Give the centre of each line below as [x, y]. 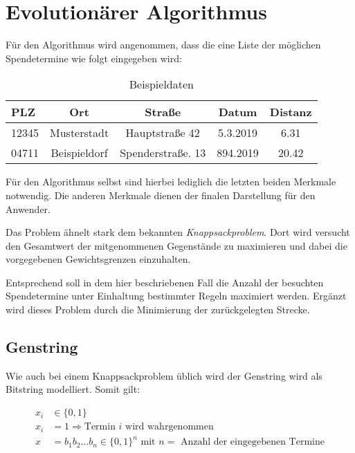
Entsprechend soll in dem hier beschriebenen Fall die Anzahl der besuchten [165, 282]
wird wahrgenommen [170, 427]
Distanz [291, 112]
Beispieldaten [161, 84]
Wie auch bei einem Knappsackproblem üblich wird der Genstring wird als [164, 375]
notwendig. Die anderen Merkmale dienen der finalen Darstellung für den [161, 195]
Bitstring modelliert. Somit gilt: [73, 389]
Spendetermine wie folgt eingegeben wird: [94, 58]
